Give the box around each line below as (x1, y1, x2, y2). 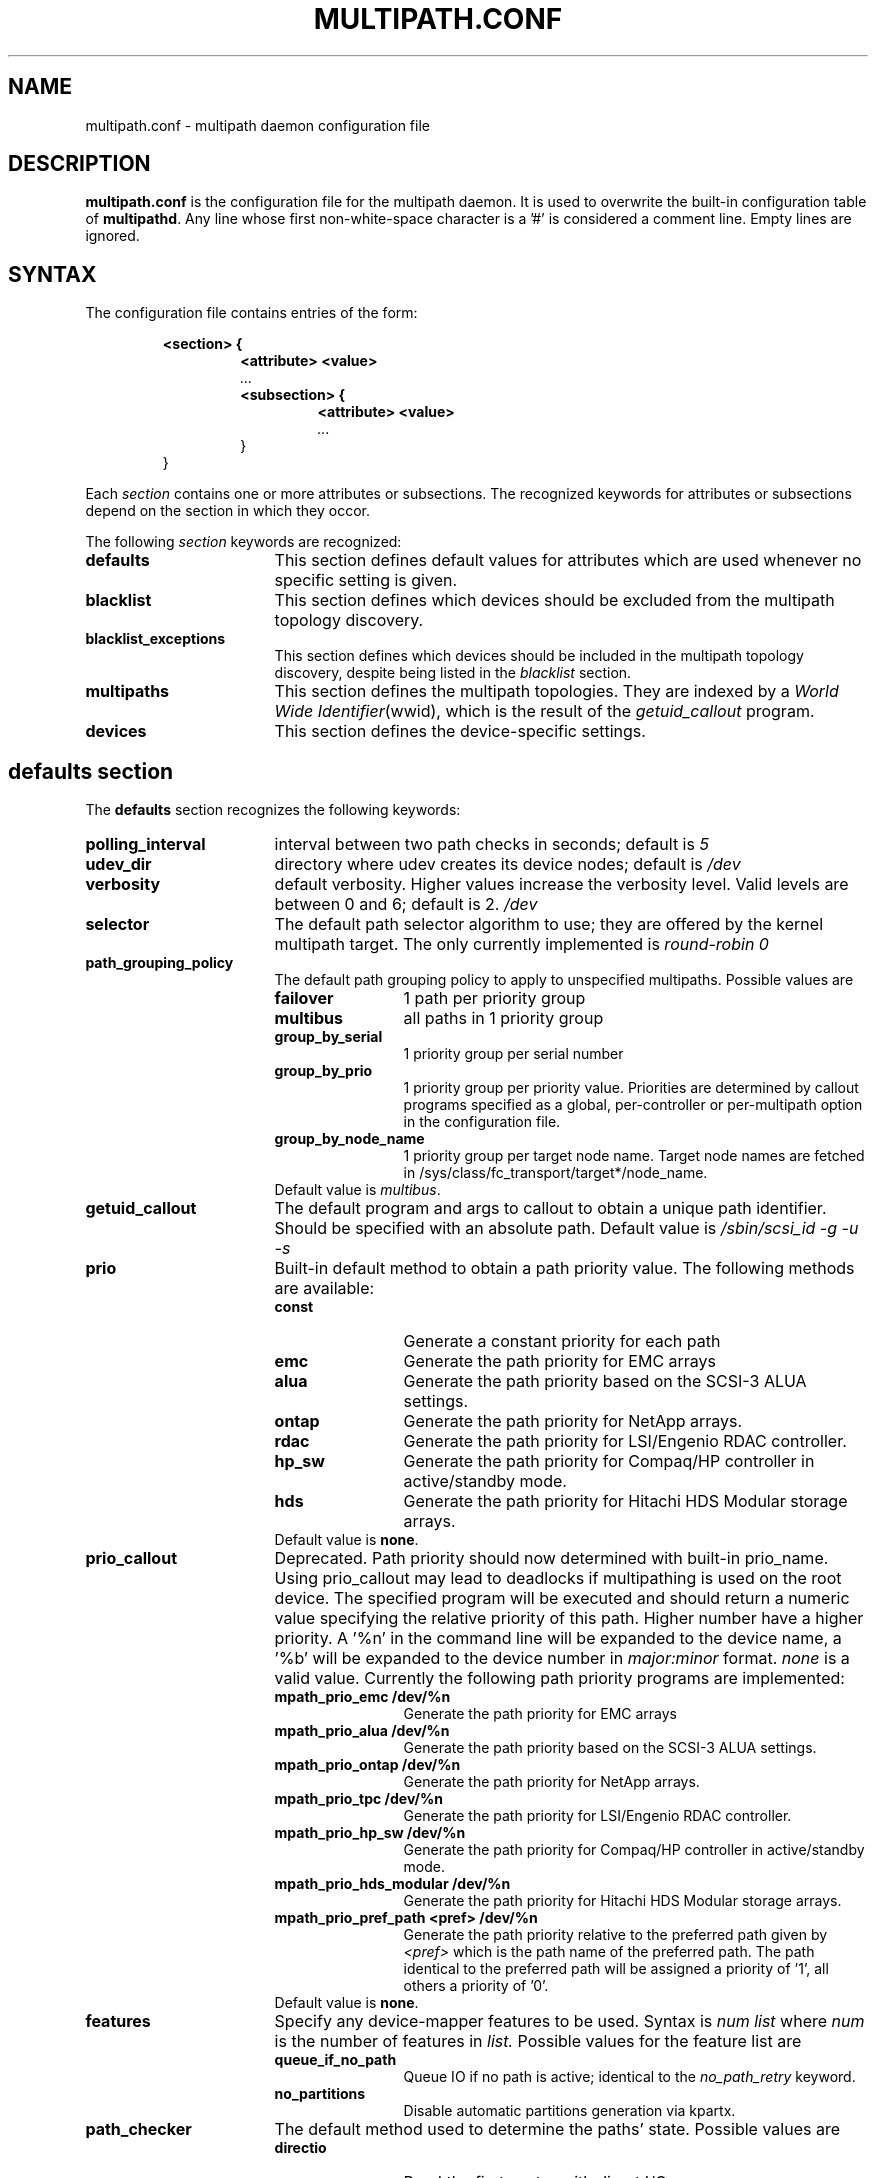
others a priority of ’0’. (403, 1977, 549, 1995)
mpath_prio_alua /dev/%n (274, 1722, 450, 1740)
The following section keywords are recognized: (85, 533, 402, 551)
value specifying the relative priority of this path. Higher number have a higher (274, 1608, 864, 1629)
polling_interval (85, 834, 206, 855)
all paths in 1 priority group (403, 1008, 604, 1029)
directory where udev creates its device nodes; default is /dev (274, 854, 741, 875)
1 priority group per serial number (403, 1045, 624, 1063)
